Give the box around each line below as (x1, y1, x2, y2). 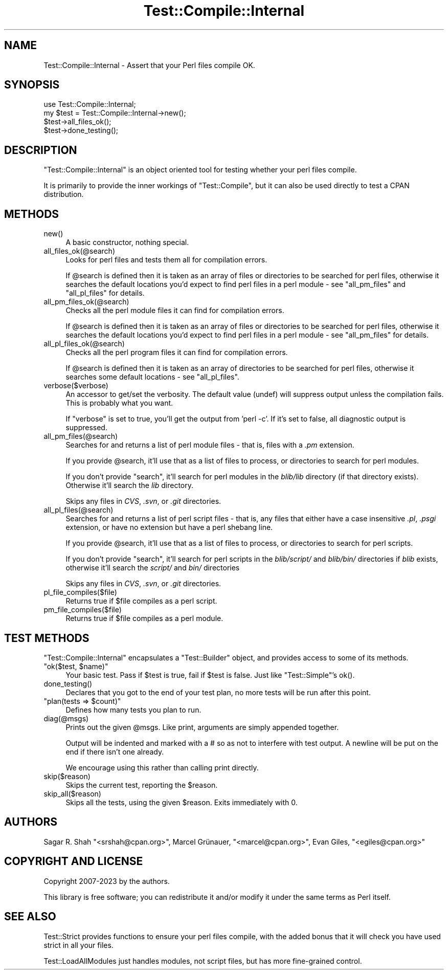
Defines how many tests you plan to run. (65, 705, 201, 714)
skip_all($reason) (43, 789, 101, 798)
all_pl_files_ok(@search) (43, 339, 125, 348)
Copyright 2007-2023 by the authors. (43, 876, 170, 886)
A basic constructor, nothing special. (65, 238, 189, 247)
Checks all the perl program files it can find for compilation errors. (65, 348, 288, 357)
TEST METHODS (4, 631, 89, 645)
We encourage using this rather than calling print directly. (65, 763, 259, 772)
